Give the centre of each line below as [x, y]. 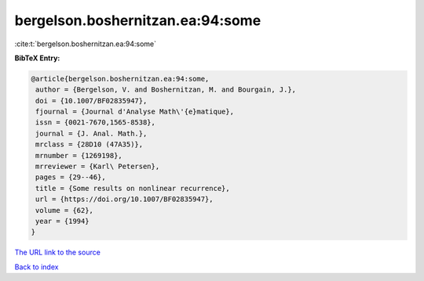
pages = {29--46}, [71, 177]
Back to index [37, 267]
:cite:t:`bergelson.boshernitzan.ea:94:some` [86, 44]
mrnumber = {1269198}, [79, 155]
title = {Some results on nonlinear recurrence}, [133, 188]
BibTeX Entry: [37, 58]
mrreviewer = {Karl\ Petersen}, [98, 167]
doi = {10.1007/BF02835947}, [91, 101]
